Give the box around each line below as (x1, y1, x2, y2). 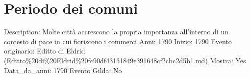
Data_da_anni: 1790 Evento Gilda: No (4, 65, 122, 75)
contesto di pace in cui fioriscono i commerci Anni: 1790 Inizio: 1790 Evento (4, 36, 232, 46)
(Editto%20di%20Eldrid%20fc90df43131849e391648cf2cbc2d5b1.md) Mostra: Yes (4, 55, 246, 65)
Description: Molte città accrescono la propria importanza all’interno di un (4, 26, 228, 37)
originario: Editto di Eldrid (4, 46, 85, 56)
